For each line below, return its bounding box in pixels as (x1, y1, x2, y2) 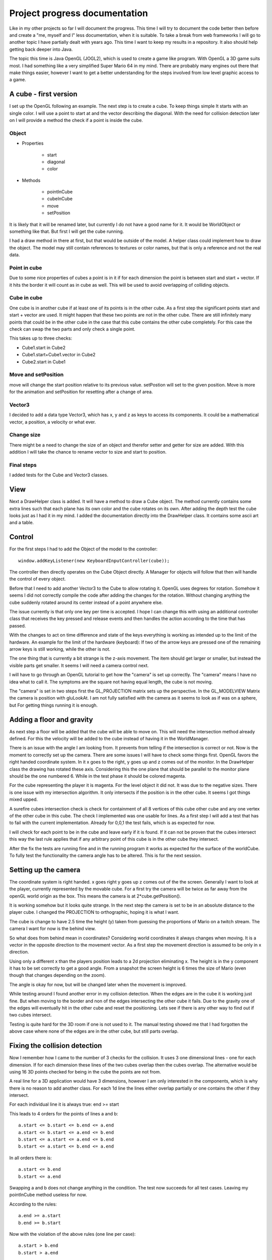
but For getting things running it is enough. (9, 702, 98, 708)
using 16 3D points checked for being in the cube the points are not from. (9, 1068, 161, 1075)
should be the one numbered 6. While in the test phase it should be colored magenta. (9, 773, 186, 779)
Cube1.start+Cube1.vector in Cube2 (22, 352, 96, 358)
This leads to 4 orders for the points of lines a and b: (9, 1110, 118, 1116)
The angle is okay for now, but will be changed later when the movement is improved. (9, 981, 187, 987)
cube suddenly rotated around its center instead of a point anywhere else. (9, 599, 163, 605)
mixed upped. (9, 796, 38, 802)
